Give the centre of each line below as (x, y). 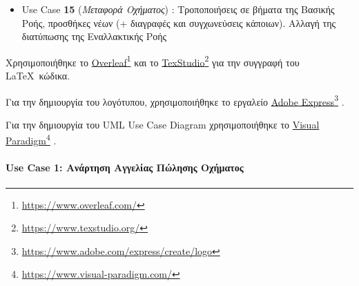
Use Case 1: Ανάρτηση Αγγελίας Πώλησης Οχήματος (125, 168)
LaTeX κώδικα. (38, 76)
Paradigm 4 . (31, 140)
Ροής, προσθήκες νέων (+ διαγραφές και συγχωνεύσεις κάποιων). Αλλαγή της (179, 22)
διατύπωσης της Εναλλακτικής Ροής (94, 36)
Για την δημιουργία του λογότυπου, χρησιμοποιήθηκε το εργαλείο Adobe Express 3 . (175, 100)
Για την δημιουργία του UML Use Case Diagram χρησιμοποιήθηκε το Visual (163, 124)
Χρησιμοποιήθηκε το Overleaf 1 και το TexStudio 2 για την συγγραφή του (153, 61)
